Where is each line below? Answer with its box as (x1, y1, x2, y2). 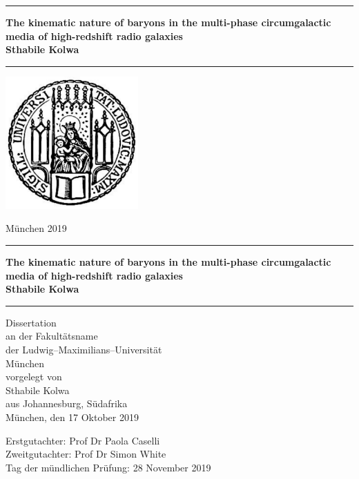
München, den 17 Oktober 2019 (6, 409, 139, 424)
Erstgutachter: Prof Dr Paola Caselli (6, 433, 160, 447)
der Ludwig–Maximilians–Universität (6, 342, 162, 356)
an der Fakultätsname (6, 329, 98, 343)
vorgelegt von (6, 369, 62, 384)
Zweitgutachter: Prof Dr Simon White (6, 447, 166, 461)
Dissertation (6, 315, 57, 329)
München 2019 (6, 221, 67, 235)
